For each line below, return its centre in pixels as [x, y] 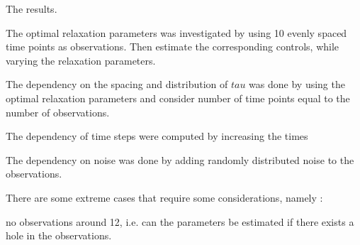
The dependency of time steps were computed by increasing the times [157, 136]
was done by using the [297, 84]
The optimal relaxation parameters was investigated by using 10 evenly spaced [176, 32]
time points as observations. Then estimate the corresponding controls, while [173, 47]
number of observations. [58, 112]
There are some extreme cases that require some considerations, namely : [164, 197]
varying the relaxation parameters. [81, 60]
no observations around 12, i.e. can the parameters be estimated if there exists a [180, 221]
